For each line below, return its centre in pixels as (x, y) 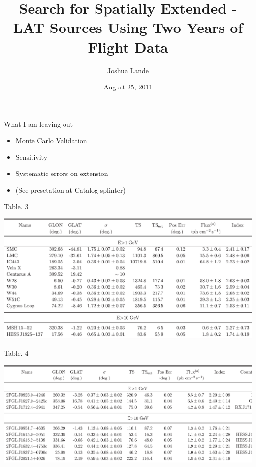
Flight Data (128, 46)
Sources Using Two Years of (146, 27)
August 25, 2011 (128, 87)
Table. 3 (16, 206)
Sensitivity (32, 157)
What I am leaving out (38, 124)
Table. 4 (16, 353)
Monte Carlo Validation (51, 140)
